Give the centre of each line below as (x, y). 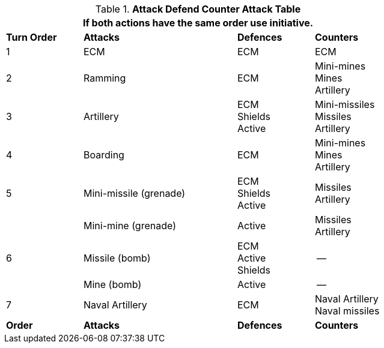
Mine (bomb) (113, 284)
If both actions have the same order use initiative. (198, 23)
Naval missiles (347, 311)
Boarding (104, 155)
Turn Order (32, 37)
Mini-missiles (345, 104)
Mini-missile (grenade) (135, 193)
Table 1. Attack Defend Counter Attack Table (198, 9)
